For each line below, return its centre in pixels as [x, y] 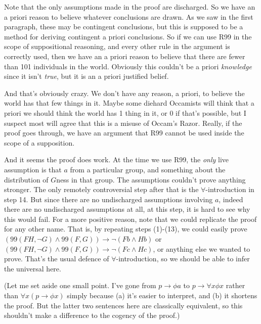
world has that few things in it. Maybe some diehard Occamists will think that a [129, 103]
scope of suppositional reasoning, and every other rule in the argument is [117, 46]
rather [235, 285]
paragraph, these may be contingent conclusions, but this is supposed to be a [124, 27]
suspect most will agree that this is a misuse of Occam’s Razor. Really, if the [123, 123]
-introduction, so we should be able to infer [183, 259]
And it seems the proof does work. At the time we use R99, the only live [116, 159]
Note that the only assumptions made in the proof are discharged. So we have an [130, 7]
